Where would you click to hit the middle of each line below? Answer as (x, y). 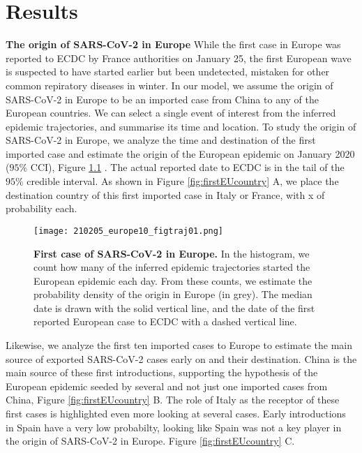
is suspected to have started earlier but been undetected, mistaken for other (168, 72)
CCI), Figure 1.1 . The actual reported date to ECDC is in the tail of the (187, 167)
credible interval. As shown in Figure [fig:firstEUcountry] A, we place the (183, 181)
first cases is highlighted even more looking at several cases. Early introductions (176, 414)
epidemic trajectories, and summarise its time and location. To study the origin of (181, 126)
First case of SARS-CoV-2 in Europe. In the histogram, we (172, 253)
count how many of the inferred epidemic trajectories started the (172, 267)
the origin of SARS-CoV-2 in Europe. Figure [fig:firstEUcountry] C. (150, 441)
